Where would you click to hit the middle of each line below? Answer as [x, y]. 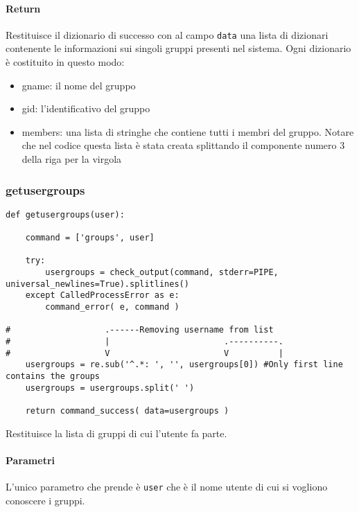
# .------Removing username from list [140, 330]
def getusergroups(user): [65, 214]
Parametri [30, 460]
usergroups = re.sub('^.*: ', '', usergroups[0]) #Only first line [184, 365]
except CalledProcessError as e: [102, 295]
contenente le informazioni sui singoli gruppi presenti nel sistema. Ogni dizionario [178, 48]
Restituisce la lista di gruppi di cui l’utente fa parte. [116, 433]
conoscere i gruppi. [45, 500]
